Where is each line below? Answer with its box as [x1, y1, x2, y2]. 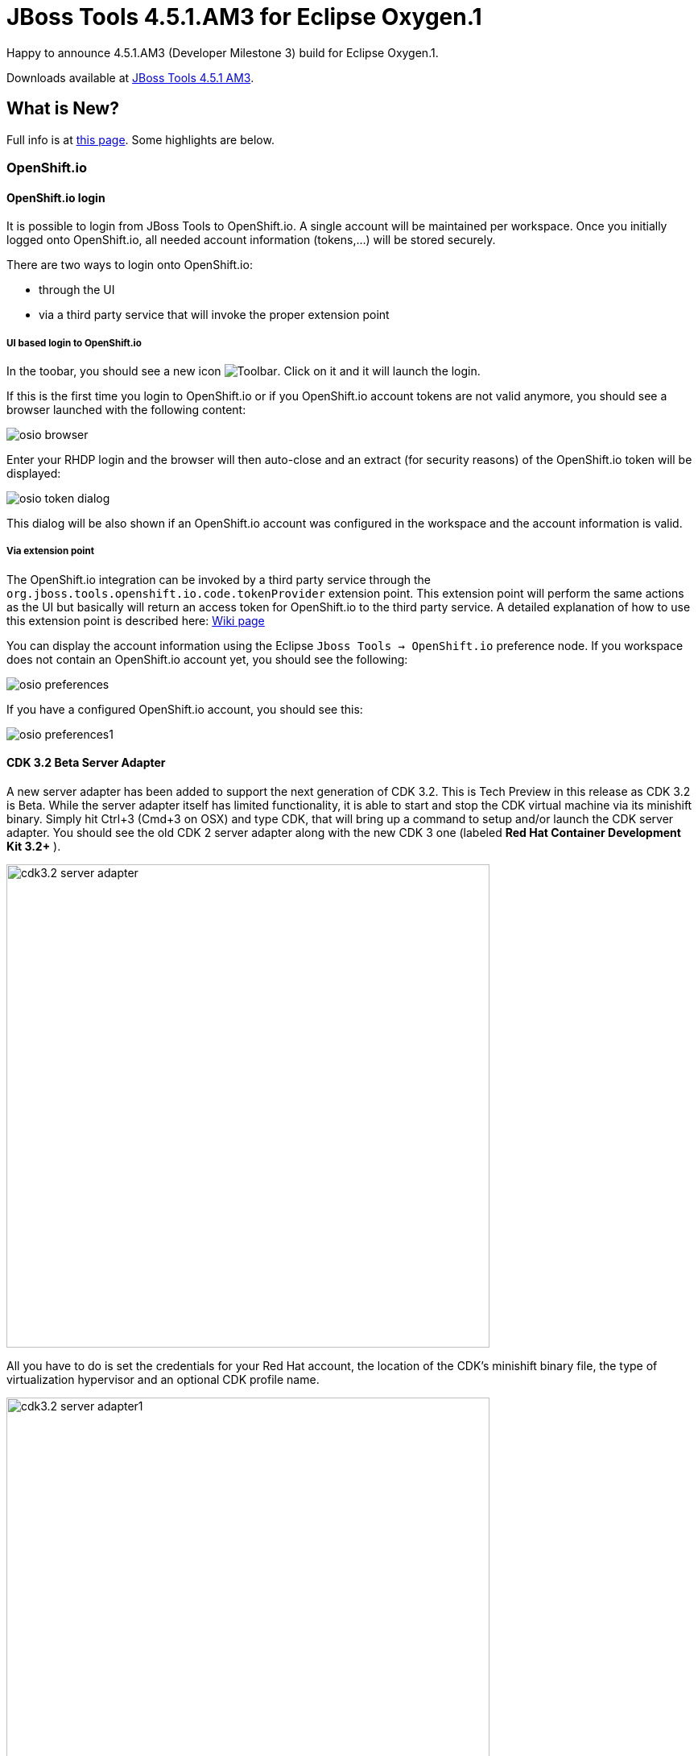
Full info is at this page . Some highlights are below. [6, 132, 275, 147]
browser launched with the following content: [6, 402, 246, 416]
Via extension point [6, 545, 94, 557]
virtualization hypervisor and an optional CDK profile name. [6, 1372, 320, 1386]
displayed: [6, 466, 61, 480]
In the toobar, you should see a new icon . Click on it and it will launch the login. [6, 363, 481, 378]
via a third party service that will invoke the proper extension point [39, 308, 390, 322]
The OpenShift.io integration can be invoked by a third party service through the [6, 572, 431, 586]
